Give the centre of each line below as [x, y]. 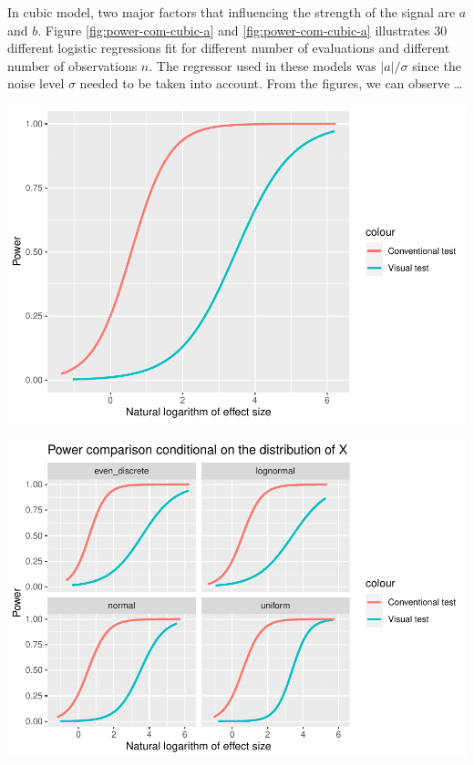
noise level [36, 83]
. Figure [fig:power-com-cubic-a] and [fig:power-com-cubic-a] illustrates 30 [242, 30]
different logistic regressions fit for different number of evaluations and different [229, 48]
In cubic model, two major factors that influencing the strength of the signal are [232, 12]
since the [437, 65]
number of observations [72, 65]
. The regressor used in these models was [263, 65]
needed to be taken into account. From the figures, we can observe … [271, 83]
